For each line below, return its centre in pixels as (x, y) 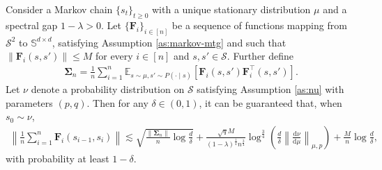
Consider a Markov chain (59, 9)
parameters (29, 102)
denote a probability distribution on (108, 89)
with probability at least (58, 158)
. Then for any (117, 102)
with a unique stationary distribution (231, 9)
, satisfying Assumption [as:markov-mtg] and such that (169, 42)
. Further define (260, 56)
